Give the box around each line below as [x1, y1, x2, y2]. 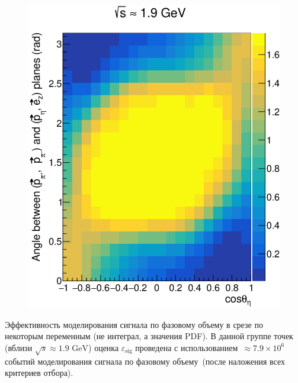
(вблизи [5, 341, 33, 353]
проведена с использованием [135, 341, 238, 353]
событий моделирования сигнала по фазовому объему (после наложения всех [5, 355, 285, 367]
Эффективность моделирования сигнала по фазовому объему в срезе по [5, 318, 263, 330]
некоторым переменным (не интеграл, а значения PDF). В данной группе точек [5, 330, 293, 342]
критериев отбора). [5, 366, 73, 379]
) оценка [88, 341, 119, 353]
